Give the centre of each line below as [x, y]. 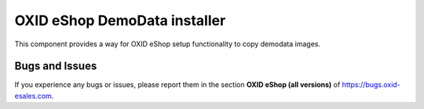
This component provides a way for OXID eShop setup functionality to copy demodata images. [168, 44]
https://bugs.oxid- [371, 85]
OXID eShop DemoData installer [120, 20]
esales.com [33, 96]
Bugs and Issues [56, 66]
